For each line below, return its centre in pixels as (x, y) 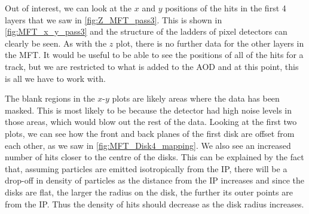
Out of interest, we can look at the (68, 8)
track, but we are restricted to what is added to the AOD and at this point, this (152, 66)
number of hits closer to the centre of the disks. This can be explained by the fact (154, 157)
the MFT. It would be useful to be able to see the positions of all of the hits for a (154, 55)
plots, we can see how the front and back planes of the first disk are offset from (150, 133)
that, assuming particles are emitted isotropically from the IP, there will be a (146, 168)
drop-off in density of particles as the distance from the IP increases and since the (154, 180)
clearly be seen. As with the (56, 43)
